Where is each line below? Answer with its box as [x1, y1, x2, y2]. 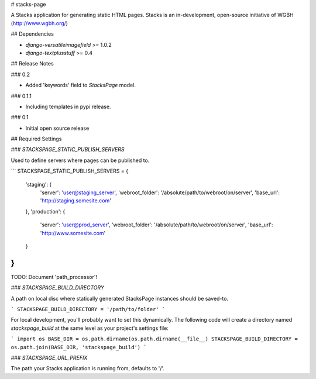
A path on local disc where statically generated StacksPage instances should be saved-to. [11, 295, 228, 302]
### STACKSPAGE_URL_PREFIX [11, 354, 88, 361]
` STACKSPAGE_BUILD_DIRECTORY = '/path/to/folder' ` [11, 306, 166, 313]
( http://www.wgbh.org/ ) [11, 19, 68, 26]
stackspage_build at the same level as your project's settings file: [11, 325, 169, 332]
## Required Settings [11, 135, 62, 143]
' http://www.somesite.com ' [40, 229, 106, 236]
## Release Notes [11, 60, 54, 67]
